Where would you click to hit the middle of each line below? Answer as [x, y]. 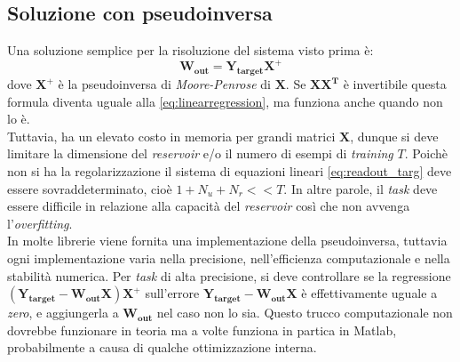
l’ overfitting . [40, 223]
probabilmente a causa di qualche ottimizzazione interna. [162, 347]
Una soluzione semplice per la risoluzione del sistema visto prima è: [190, 50]
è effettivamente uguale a [369, 293]
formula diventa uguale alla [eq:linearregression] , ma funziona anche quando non [225, 101]
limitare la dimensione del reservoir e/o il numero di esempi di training [200, 153]
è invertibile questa [395, 84]
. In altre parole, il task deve [361, 188]
